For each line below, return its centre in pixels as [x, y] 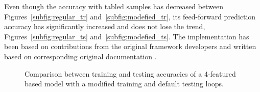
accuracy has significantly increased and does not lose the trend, [105, 26]
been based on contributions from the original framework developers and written [130, 46]
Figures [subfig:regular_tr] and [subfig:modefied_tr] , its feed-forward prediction [130, 16]
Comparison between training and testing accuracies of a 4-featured [130, 73]
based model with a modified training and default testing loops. [124, 84]
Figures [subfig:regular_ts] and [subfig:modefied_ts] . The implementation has [127, 36]
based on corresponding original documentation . [80, 56]
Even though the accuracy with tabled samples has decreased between [114, 6]
